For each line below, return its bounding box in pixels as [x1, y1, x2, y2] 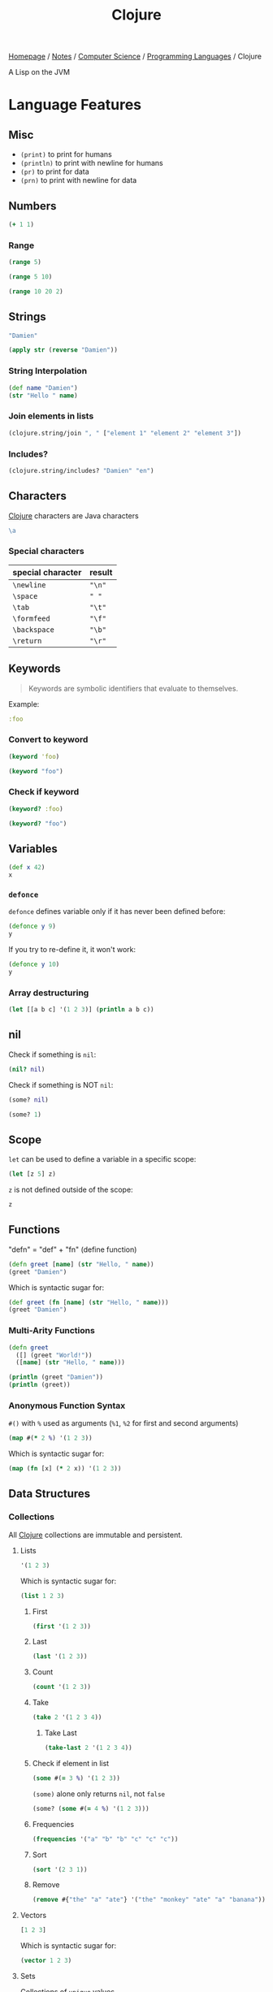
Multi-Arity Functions [8, 1325, 95, 1336]
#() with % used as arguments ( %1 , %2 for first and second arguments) [8, 1418, 239, 1428]
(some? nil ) [8, 1095, 49, 1104]
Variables [8, 842, 58, 855]
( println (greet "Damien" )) [8, 1373, 104, 1382]
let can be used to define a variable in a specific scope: [8, 1154, 197, 1164]
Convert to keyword [8, 734, 89, 745]
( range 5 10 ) [8, 273, 53, 281]
